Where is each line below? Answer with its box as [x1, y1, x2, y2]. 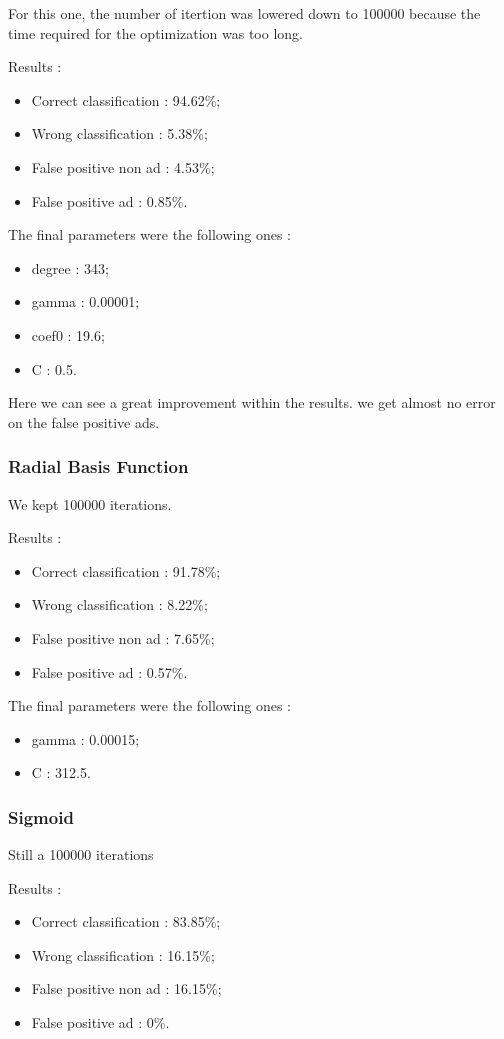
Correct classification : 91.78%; [31, 560, 221, 581]
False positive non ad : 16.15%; [31, 978, 222, 999]
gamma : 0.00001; [31, 291, 140, 312]
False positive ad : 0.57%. [31, 661, 188, 682]
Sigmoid [8, 804, 74, 829]
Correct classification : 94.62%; [31, 89, 221, 110]
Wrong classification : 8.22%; [31, 594, 208, 615]
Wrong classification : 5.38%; [31, 123, 208, 144]
